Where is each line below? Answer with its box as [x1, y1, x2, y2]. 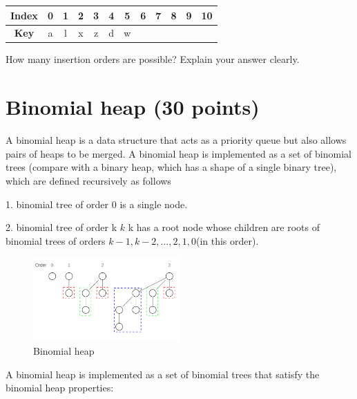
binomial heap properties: [6, 380, 114, 395]
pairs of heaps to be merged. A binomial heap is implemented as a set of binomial [6, 146, 351, 160]
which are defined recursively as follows [6, 173, 171, 187]
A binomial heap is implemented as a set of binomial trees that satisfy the [6, 366, 320, 381]
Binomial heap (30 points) [6, 93, 260, 121]
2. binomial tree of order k [6, 220, 117, 234]
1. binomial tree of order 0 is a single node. [6, 196, 188, 211]
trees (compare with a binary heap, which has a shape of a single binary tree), [6, 160, 337, 174]
